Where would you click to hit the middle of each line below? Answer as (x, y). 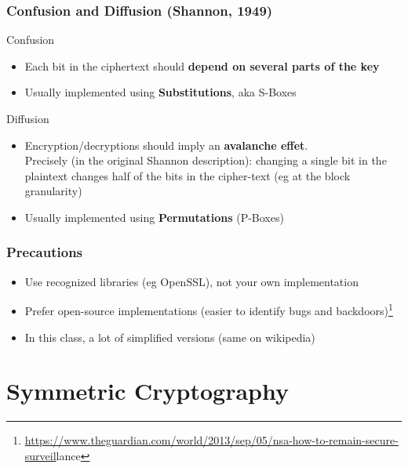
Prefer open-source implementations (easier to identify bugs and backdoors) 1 (209, 310)
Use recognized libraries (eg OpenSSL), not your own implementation (191, 281)
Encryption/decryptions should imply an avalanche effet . (166, 145)
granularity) (53, 191)
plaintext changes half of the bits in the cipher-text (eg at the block (188, 175)
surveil (40, 455)
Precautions (45, 252)
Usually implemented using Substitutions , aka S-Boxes (160, 92)
